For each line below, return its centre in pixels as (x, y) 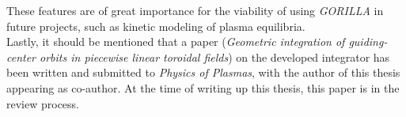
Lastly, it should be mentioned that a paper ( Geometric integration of (176, 42)
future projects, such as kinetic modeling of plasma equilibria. (156, 26)
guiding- (368, 42)
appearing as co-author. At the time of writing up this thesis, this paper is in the (203, 87)
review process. (43, 103)
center (21, 57)
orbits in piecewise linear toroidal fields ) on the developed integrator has (215, 57)
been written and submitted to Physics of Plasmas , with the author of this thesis (203, 72)
